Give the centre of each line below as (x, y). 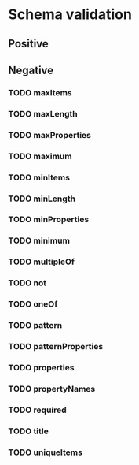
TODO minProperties (49, 220)
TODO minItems (39, 177)
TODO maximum (40, 156)
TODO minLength (42, 199)
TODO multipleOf (42, 262)
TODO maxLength (43, 113)
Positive (28, 44)
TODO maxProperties (50, 135)
